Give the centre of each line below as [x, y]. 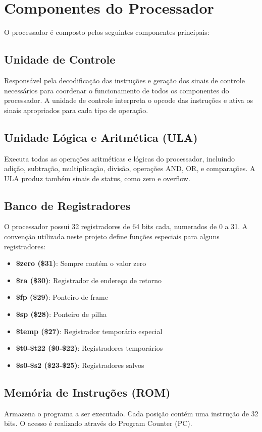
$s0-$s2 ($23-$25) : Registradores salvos [80, 365]
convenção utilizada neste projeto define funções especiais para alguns [112, 236]
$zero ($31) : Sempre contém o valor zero [81, 263]
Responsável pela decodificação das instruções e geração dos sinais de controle [124, 80]
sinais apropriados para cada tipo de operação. [76, 110]
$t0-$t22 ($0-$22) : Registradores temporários [89, 348]
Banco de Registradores [67, 205]
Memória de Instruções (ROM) [87, 392]
